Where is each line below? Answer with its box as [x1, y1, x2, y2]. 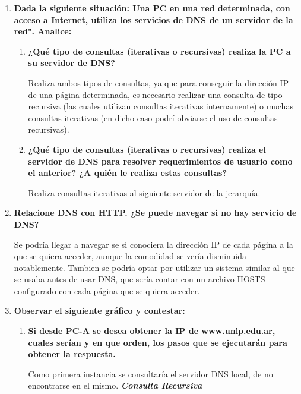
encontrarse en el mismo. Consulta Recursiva [28, 379, 202, 392]
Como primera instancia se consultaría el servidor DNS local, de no [28, 367, 273, 380]
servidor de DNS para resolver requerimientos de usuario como [28, 155, 293, 167]
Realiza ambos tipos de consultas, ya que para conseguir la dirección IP [28, 76, 289, 89]
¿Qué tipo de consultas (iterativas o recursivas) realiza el [28, 143, 266, 155]
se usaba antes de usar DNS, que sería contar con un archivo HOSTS [14, 273, 265, 285]
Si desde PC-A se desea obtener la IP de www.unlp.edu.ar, [28, 324, 275, 337]
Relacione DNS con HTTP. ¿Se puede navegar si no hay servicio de [14, 206, 297, 219]
